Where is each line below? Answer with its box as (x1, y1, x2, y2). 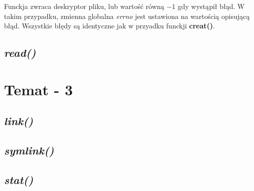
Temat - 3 (4, 79, 73, 99)
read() (4, 45, 36, 60)
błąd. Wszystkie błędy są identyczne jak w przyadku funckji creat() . (4, 20, 215, 31)
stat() (4, 172, 33, 187)
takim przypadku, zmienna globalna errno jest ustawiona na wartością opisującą (4, 10, 250, 21)
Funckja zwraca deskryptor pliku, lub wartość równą (4, 1, 165, 11)
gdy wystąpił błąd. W (178, 1, 245, 11)
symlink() (4, 143, 54, 158)
